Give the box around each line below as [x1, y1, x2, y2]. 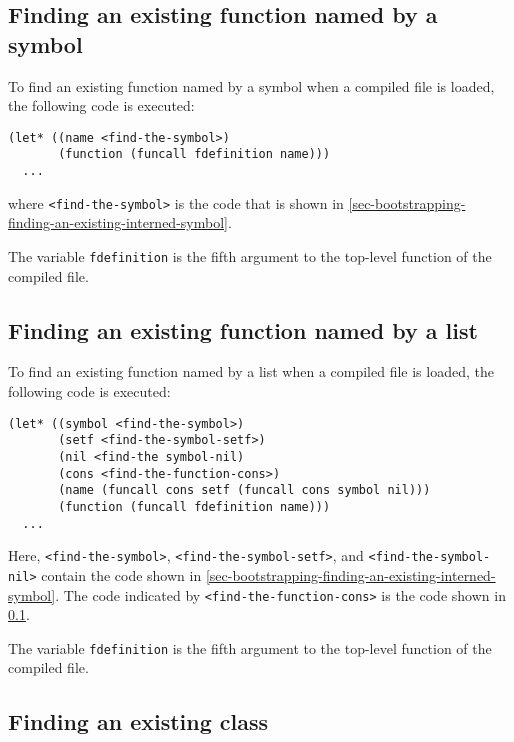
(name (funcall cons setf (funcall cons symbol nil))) [58, 483, 431, 498]
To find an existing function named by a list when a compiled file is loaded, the [8, 361, 494, 382]
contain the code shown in [41, 564, 202, 585]
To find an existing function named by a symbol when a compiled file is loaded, [8, 75, 495, 96]
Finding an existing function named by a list [8, 314, 478, 345]
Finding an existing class [8, 706, 269, 737]
